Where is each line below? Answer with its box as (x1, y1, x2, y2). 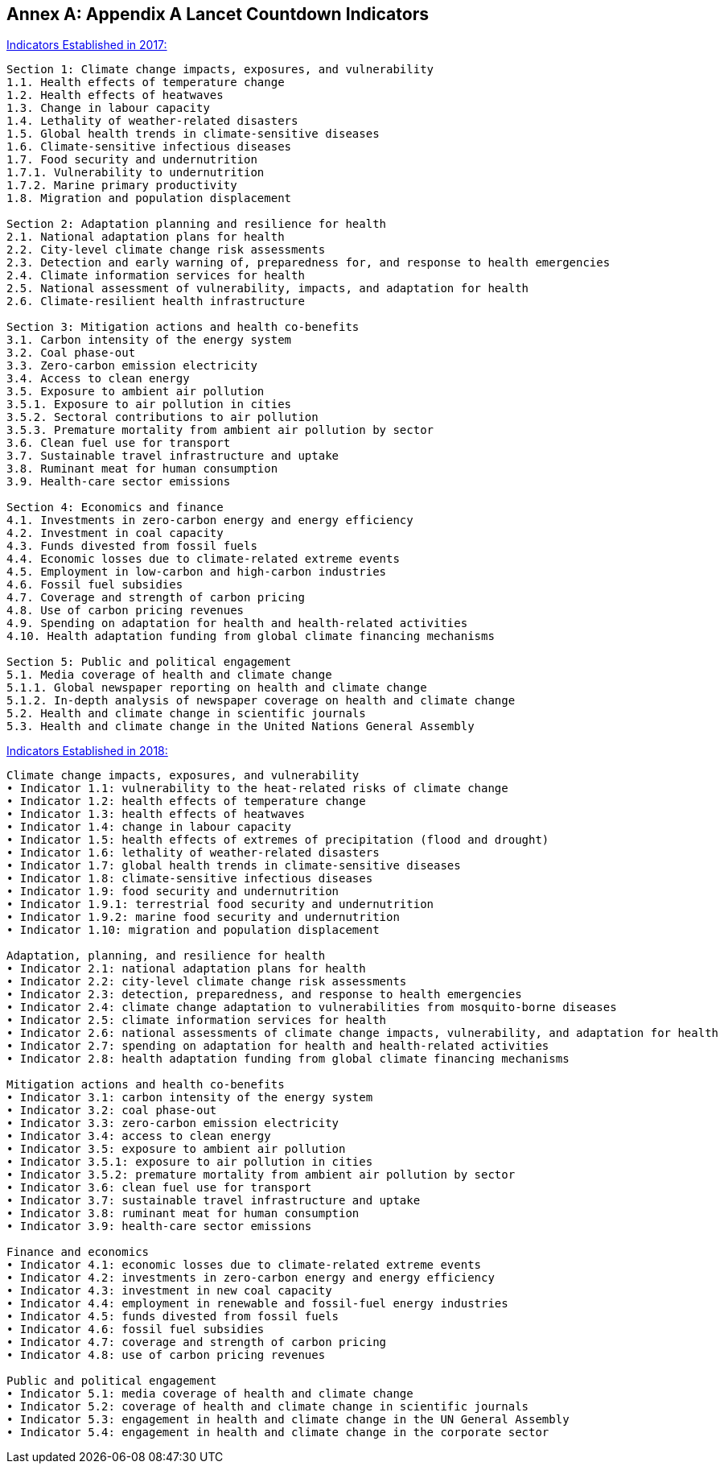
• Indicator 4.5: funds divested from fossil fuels (6, 1310, 339, 1323)
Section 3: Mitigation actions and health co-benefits (6, 320, 360, 334)
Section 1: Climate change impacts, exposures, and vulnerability (6, 63, 434, 76)
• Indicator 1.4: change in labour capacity (6, 820, 292, 834)
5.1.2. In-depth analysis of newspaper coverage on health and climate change (6, 694, 516, 708)
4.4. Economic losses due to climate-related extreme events (6, 552, 400, 566)
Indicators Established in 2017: (6, 38, 167, 52)
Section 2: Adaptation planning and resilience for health (6, 217, 387, 231)
